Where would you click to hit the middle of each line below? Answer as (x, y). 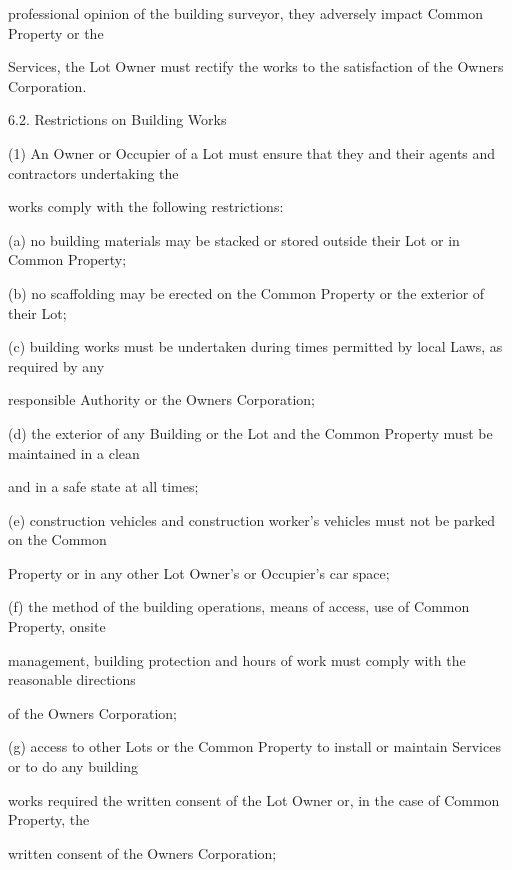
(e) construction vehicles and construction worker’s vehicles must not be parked (252, 519)
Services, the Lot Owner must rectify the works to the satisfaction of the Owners (256, 66)
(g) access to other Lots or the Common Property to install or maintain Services (254, 746)
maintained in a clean (74, 452)
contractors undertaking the (93, 172)
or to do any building (73, 766)
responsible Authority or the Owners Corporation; (161, 399)
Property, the (49, 819)
